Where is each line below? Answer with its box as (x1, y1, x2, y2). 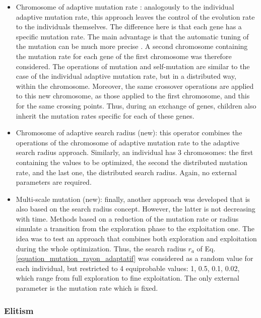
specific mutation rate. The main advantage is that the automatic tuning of (16, 31, 249, 41)
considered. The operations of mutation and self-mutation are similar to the (16, 61, 250, 71)
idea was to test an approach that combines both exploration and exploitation (16, 233, 257, 244)
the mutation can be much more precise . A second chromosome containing (16, 41, 248, 51)
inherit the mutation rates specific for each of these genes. (16, 110, 194, 121)
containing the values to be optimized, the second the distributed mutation (16, 156, 247, 167)
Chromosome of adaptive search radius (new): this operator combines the (16, 127, 242, 138)
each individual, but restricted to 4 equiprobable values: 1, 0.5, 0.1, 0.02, (16, 262, 240, 273)
